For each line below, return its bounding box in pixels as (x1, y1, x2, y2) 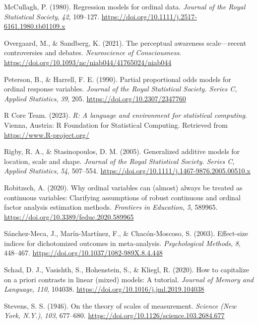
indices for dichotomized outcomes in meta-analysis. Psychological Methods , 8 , (4, 238, 241, 248)
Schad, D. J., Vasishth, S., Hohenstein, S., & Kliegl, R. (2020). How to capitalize (4, 264, 249, 275)
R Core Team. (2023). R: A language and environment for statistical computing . (4, 110, 247, 120)
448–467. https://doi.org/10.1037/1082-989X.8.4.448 (4, 247, 163, 258)
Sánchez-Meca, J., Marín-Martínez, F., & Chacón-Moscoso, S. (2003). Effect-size (4, 228, 249, 239)
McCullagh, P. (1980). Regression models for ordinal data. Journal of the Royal (4, 1, 246, 11)
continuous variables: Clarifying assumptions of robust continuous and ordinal (4, 192, 241, 202)
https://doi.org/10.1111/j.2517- (101, 11, 197, 21)
